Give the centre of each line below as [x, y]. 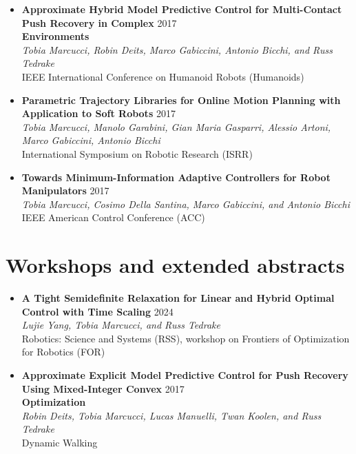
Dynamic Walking [60, 442]
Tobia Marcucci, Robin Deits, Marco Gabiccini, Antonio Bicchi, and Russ [177, 49]
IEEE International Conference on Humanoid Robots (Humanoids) [163, 76]
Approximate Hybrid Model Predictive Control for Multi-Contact [182, 9]
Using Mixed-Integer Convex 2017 [103, 388]
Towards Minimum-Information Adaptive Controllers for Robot [176, 177]
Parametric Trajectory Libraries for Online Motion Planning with [181, 100]
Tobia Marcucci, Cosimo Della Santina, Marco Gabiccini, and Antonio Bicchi [186, 204]
